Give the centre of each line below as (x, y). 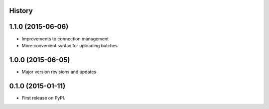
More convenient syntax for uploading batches (70, 45)
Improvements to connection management (65, 39)
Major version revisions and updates (59, 72)
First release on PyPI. (44, 98)
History (21, 11)
